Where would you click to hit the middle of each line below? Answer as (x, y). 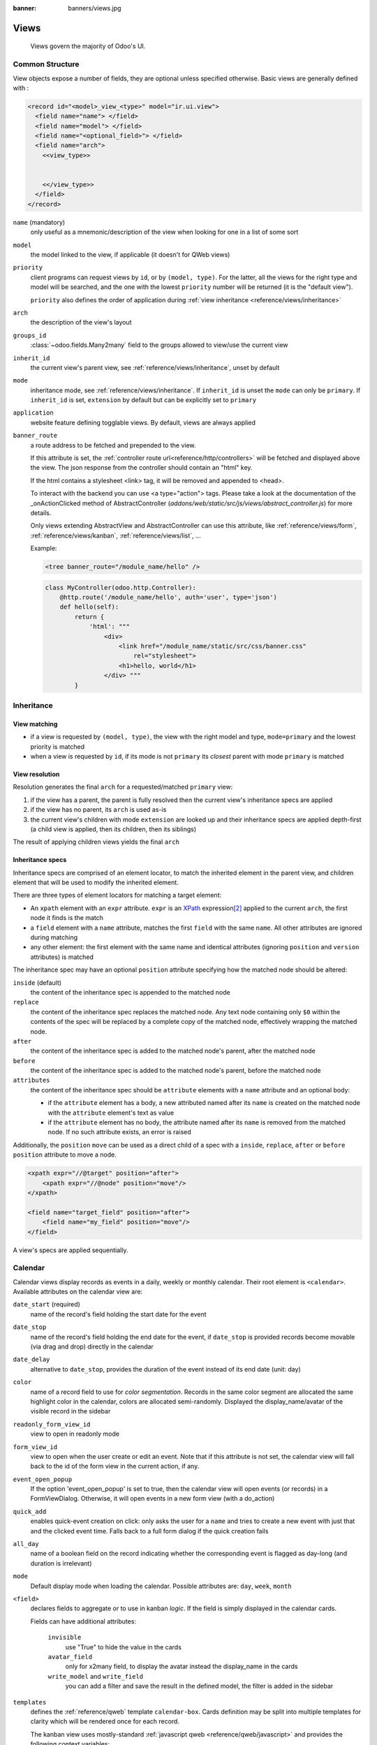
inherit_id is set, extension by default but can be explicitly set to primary (143, 400)
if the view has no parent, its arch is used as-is (98, 810)
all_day (26, 1544)
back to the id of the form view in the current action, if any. (115, 1466)
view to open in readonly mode (75, 1434)
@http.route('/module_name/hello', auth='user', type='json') (168, 597)
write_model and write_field (96, 1676)
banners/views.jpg (95, 8)
